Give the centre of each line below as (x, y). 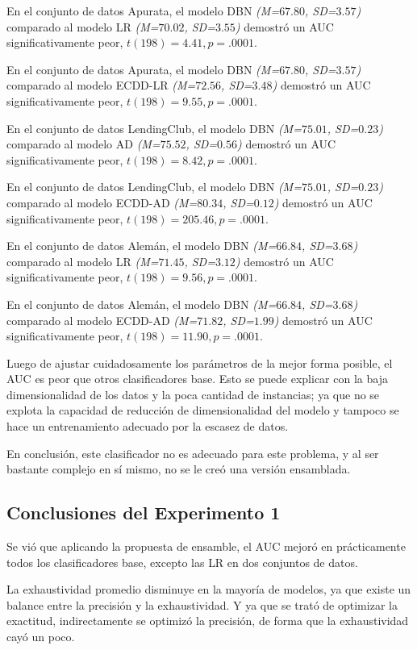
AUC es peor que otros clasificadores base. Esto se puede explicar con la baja (197, 379)
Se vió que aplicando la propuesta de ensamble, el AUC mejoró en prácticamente (206, 546)
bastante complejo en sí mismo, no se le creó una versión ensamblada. (179, 469)
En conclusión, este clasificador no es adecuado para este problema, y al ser (193, 453)
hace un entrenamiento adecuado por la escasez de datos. (148, 426)
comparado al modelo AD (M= (83, 144)
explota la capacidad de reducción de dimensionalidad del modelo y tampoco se (203, 410)
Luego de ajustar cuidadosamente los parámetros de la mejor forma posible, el (200, 362)
